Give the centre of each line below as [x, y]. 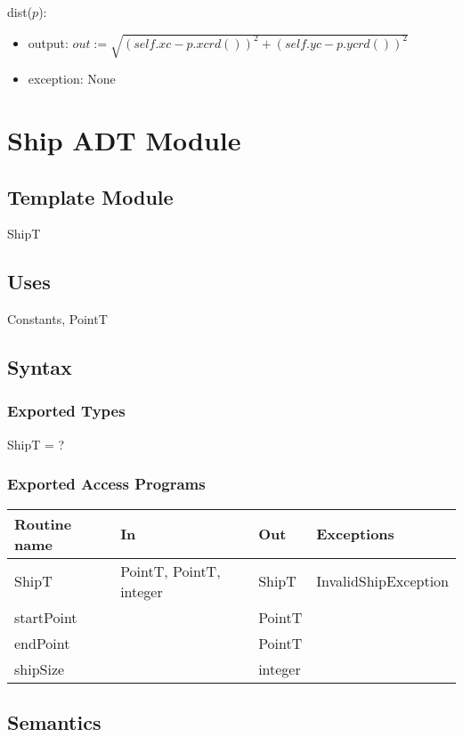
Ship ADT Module [124, 139]
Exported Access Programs [106, 484]
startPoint [46, 617]
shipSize [40, 668]
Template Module [90, 196]
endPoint [42, 643]
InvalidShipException [382, 581]
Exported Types [66, 411]
